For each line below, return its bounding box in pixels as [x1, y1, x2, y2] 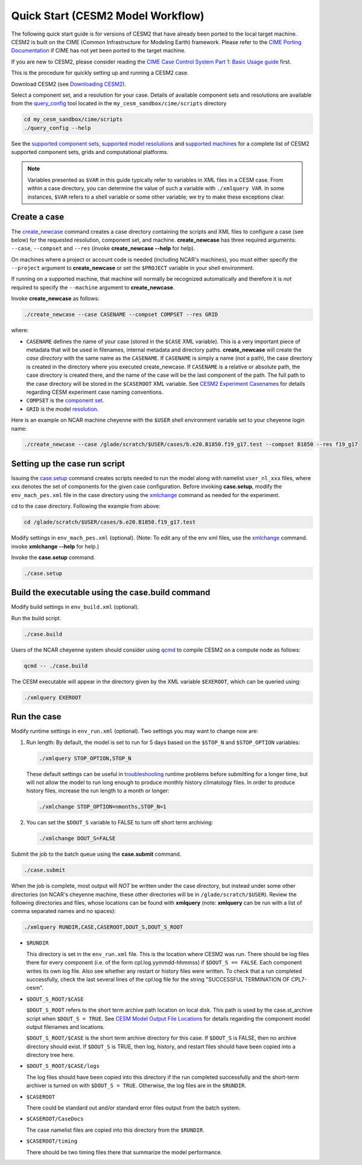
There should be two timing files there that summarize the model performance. [26, 1148, 223, 1156]
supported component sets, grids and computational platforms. [11, 149, 169, 156]
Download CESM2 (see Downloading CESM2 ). [11, 80, 127, 88]
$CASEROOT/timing [26, 1138, 78, 1144]
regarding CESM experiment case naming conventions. [26, 388, 164, 396]
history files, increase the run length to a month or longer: [26, 787, 170, 794]
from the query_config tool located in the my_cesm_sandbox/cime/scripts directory [11, 100, 227, 107]
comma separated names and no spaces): [11, 908, 116, 915]
